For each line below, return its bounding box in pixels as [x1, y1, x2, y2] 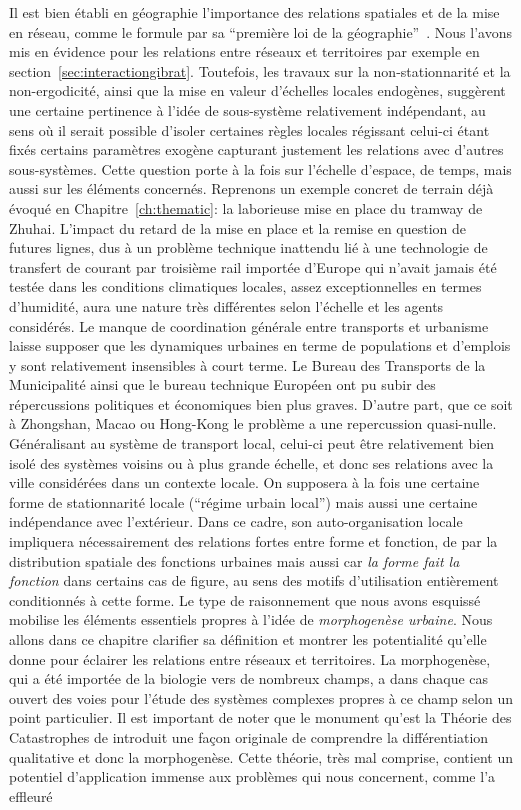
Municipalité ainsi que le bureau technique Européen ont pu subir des [9, 374, 436, 395]
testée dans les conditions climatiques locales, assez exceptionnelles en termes [9, 276, 482, 297]
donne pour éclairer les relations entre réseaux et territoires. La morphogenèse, [9, 648, 491, 669]
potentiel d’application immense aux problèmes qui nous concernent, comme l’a [9, 766, 496, 787]
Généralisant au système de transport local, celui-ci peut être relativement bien [9, 433, 495, 454]
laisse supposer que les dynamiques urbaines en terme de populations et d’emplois [9, 335, 511, 356]
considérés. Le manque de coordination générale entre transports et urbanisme [9, 315, 489, 336]
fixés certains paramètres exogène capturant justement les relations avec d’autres [9, 139, 504, 160]
